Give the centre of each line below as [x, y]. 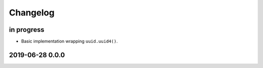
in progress [27, 30]
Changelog [32, 13]
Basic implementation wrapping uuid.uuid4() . [69, 41]
